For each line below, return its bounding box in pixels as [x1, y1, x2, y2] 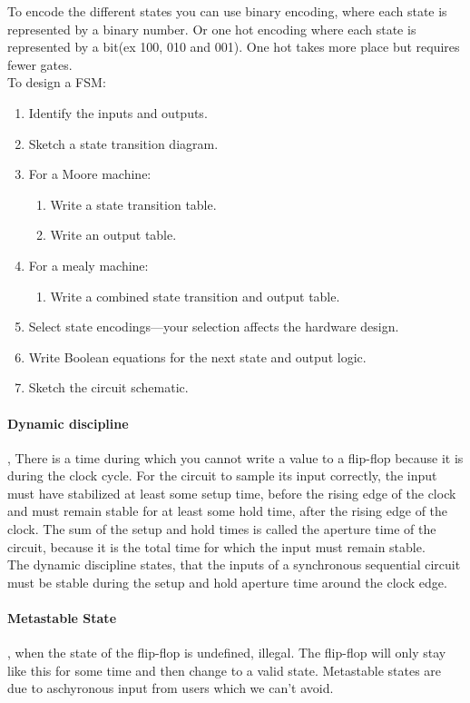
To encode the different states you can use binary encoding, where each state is [7, 2, 447, 20]
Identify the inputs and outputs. [28, 103, 208, 122]
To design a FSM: [7, 73, 106, 92]
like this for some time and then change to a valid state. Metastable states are [7, 660, 442, 679]
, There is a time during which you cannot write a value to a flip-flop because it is [7, 448, 464, 467]
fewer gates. [7, 54, 73, 74]
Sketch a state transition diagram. [28, 134, 219, 153]
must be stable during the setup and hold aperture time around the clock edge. [7, 572, 447, 591]
